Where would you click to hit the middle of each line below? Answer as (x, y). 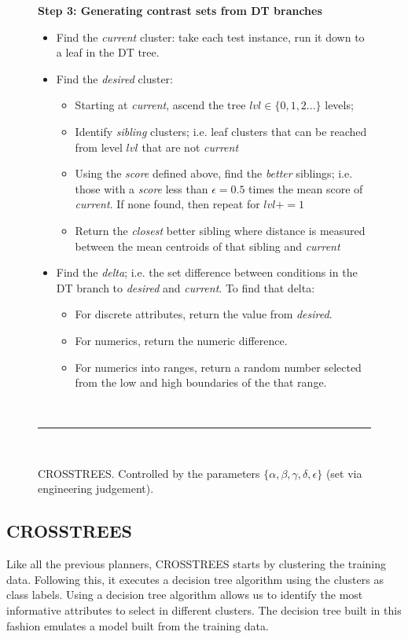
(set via (344, 473)
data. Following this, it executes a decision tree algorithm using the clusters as (195, 579)
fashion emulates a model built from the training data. (138, 625)
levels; (339, 105)
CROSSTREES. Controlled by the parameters (149, 473)
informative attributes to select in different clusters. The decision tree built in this (204, 610)
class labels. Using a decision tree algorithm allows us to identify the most (185, 595)
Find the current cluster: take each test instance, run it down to (210, 37)
